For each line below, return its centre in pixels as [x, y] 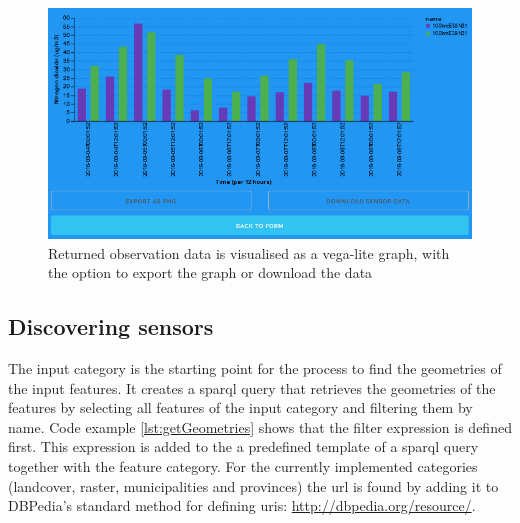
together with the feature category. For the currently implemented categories [243, 465]
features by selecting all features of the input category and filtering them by [240, 407]
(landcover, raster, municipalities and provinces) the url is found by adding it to [253, 485]
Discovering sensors [111, 326]
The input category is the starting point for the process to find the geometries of [255, 367]
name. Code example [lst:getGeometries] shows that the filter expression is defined [260, 426]
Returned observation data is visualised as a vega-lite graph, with [249, 252]
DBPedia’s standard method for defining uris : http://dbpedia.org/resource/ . [242, 505]
